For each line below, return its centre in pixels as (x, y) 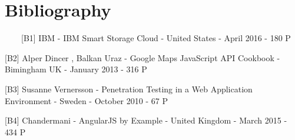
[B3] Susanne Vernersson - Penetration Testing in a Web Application (129, 89)
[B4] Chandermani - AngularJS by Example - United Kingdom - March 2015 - (146, 120)
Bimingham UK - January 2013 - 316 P (76, 69)
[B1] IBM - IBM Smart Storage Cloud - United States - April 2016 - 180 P (156, 38)
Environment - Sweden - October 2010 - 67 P (86, 100)
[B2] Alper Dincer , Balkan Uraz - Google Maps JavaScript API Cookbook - (142, 57)
